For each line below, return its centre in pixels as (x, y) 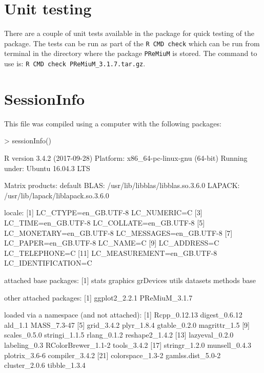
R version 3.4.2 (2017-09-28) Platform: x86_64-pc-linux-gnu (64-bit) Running (126, 158)
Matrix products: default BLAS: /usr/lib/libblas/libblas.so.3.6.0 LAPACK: (122, 185)
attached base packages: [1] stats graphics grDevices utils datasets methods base (130, 280)
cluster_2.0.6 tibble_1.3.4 (45, 365)
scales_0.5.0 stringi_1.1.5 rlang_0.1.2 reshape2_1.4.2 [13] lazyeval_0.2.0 (119, 335)
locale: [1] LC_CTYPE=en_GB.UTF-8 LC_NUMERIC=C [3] (103, 212)
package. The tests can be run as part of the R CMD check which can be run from (132, 43)
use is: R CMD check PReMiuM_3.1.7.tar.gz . (75, 63)
